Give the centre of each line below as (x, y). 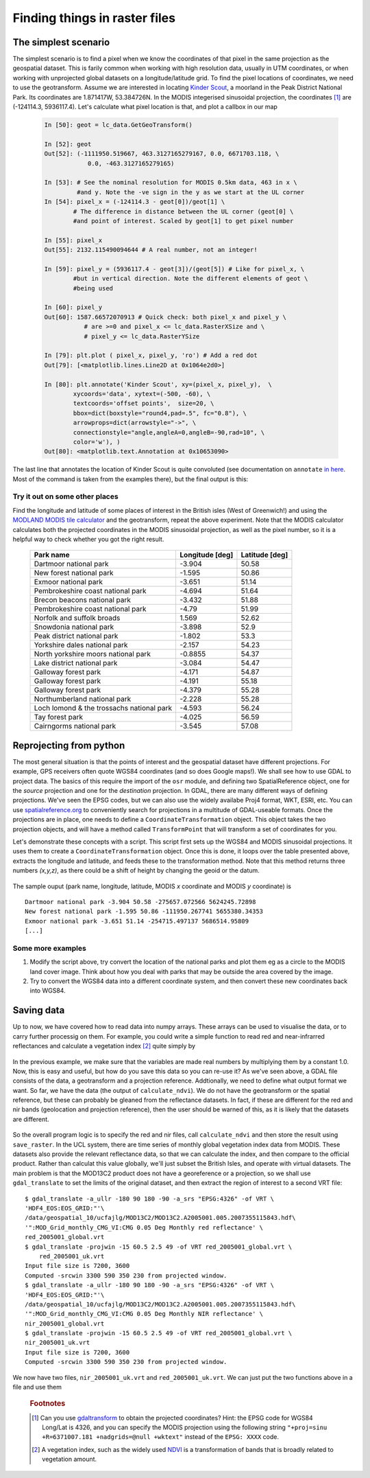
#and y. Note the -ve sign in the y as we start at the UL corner (190, 192)
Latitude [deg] (264, 555)
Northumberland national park (83, 699)
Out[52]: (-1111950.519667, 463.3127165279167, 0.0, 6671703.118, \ (162, 154)
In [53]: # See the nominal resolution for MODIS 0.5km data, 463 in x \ (171, 183)
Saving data (39, 1010)
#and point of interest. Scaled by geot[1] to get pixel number (183, 221)
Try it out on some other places (66, 496)
